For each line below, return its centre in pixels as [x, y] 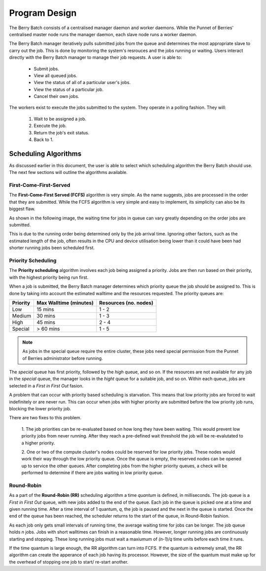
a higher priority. [38, 443]
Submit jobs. [46, 69]
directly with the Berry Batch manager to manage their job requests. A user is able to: [96, 57]
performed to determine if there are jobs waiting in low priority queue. [92, 473]
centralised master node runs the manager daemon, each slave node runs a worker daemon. [103, 34]
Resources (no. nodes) [126, 303]
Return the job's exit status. [62, 132]
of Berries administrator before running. [63, 358]
